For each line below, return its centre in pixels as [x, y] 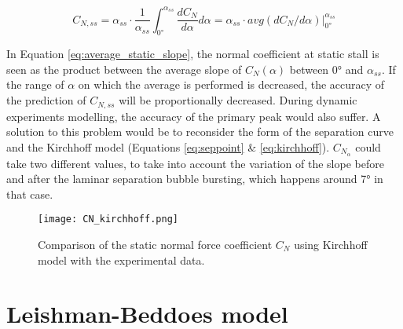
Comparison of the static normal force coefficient [155, 245]
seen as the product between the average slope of [124, 69]
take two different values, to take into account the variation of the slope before [195, 163]
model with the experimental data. [121, 260]
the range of [35, 84]
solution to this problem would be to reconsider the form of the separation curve [200, 132]
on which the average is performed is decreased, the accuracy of [231, 84]
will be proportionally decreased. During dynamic [238, 100]
